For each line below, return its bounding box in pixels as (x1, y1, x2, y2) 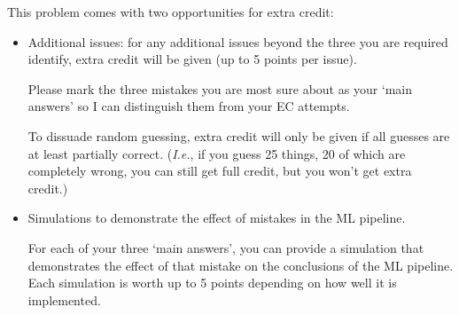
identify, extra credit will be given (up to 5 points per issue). (27, 50, 357, 68)
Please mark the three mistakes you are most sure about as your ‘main (27, 79, 413, 98)
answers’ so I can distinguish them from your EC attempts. (27, 97, 350, 115)
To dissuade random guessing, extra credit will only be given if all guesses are (27, 126, 450, 145)
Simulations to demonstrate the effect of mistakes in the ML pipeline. (27, 209, 406, 227)
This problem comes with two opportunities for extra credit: (7, 3, 334, 20)
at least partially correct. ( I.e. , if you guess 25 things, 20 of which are (27, 144, 406, 162)
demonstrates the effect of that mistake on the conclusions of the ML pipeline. (27, 256, 454, 274)
